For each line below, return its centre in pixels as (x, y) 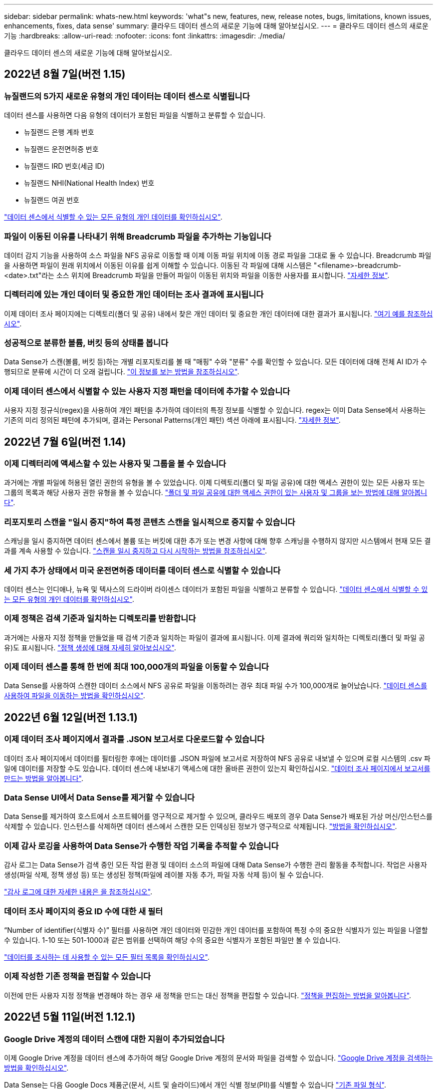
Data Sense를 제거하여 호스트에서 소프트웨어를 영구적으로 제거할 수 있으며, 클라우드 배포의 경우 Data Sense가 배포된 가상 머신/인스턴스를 (218, 817)
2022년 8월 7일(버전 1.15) (65, 74)
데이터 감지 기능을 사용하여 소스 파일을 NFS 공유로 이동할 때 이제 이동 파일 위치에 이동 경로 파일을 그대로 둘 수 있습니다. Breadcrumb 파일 (218, 255)
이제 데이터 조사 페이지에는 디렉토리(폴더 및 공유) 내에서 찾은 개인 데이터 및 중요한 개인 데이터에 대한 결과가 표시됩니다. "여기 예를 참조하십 (218, 313)
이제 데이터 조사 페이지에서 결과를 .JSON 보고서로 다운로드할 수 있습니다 (134, 739)
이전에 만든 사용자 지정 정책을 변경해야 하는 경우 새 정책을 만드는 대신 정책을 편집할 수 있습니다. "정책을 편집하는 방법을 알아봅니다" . (208, 995)
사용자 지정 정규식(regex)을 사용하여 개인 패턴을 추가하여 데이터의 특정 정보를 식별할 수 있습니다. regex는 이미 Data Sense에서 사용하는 (215, 410)
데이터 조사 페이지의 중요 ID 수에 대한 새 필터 (84, 911)
